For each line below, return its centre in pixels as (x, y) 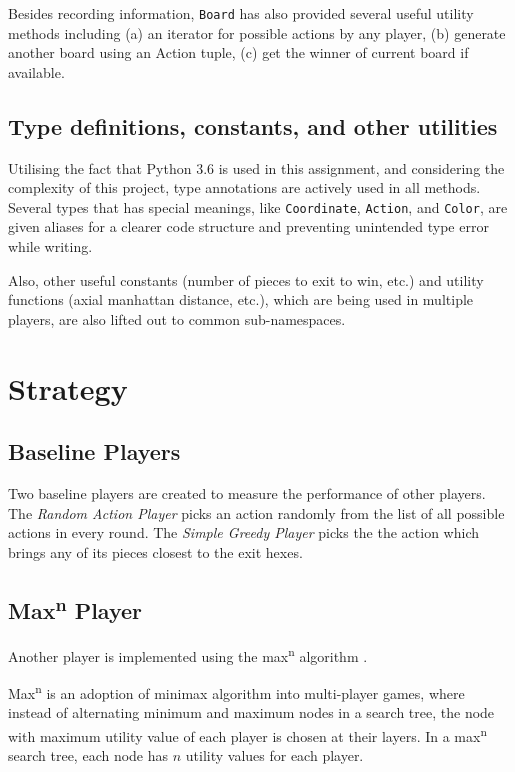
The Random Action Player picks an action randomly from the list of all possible (256, 512)
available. (36, 71)
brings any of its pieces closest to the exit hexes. (155, 551)
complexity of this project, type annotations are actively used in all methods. (244, 187)
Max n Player (75, 607)
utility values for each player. (274, 754)
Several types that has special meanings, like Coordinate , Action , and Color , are (258, 206)
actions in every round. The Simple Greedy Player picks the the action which (243, 532)
